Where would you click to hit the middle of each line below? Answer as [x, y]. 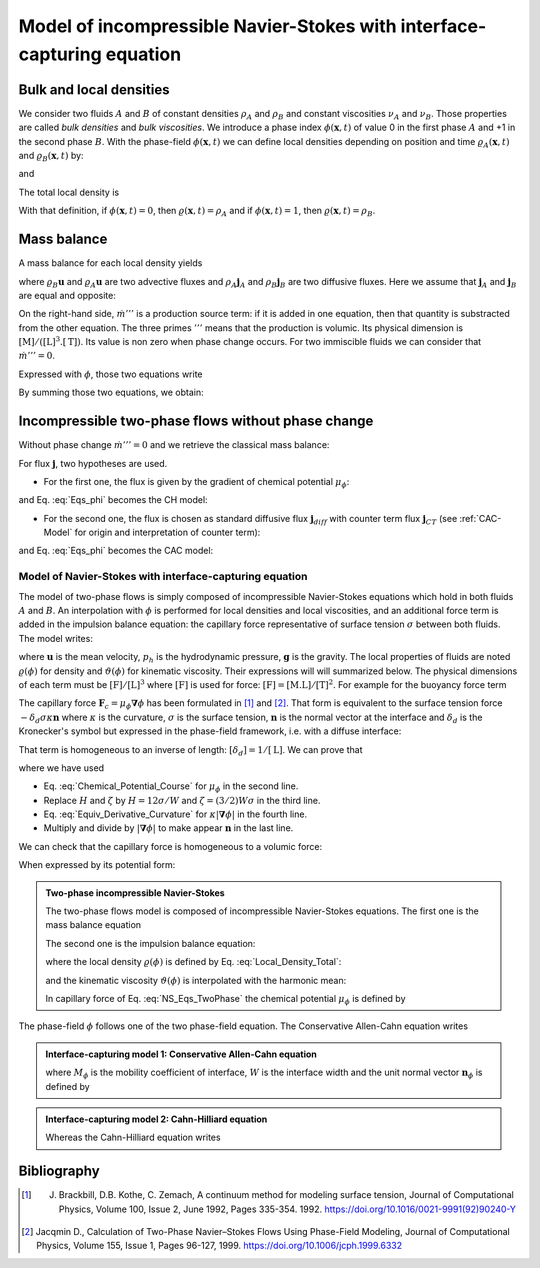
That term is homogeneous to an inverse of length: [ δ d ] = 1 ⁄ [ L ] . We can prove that [191, 750]
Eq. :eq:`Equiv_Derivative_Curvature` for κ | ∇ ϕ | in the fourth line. [175, 814]
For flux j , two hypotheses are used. [93, 463]
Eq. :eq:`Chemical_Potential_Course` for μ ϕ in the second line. [171, 787]
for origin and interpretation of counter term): [167, 532]
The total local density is [69, 192]
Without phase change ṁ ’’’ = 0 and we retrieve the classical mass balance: [174, 445]
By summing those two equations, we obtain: [111, 392]
